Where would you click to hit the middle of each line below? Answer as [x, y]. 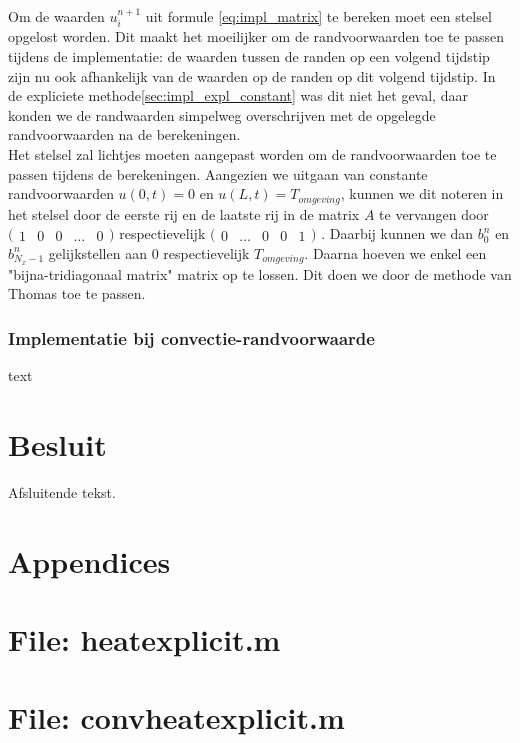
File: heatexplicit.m [144, 638]
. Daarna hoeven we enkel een [395, 252]
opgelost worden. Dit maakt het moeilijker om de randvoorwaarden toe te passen [256, 36]
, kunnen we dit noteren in [422, 193]
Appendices [89, 560]
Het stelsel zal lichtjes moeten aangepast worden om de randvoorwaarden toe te [252, 153]
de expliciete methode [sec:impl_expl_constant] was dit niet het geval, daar [238, 95]
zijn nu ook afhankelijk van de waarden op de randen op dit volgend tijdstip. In [252, 75]
